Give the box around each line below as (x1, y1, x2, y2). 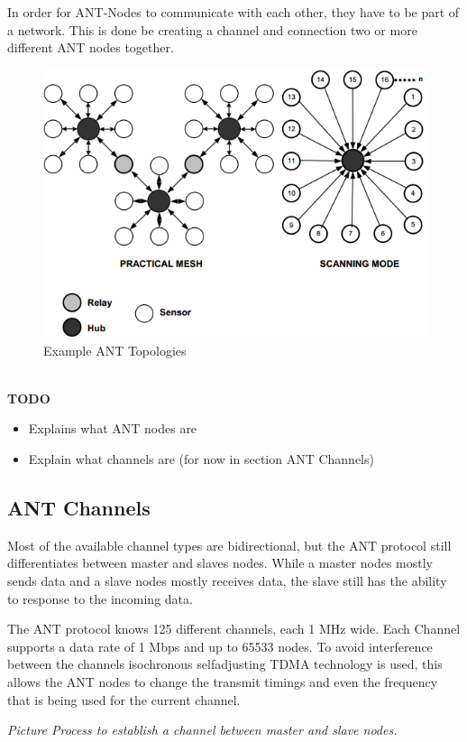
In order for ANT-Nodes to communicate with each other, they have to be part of (7, 3, 460, 21)
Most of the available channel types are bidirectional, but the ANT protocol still (7, 535, 452, 554)
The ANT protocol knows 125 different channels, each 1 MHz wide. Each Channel (7, 619, 461, 638)
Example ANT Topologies (43, 340, 187, 359)
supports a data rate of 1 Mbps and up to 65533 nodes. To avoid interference (7, 636, 433, 655)
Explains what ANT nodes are (28, 419, 197, 438)
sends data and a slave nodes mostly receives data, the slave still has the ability (7, 570, 447, 589)
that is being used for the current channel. (7, 690, 241, 709)
